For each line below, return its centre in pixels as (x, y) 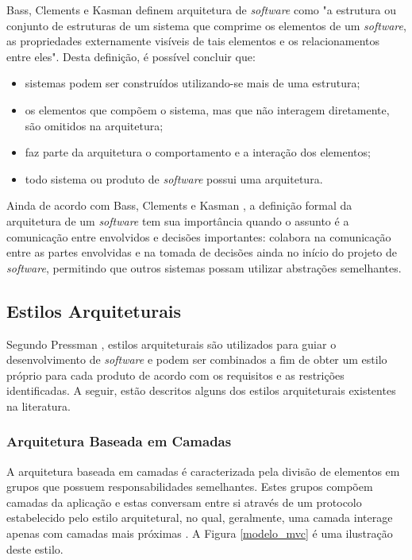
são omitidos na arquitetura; (94, 125)
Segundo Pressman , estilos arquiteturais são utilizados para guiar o (171, 344)
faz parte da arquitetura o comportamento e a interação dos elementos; (198, 152)
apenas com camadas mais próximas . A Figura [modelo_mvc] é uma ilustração (200, 533)
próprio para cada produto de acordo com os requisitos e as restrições (175, 375)
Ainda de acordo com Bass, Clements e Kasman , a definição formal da (179, 205)
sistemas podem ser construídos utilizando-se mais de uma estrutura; (193, 83)
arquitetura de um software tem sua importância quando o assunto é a (178, 220)
